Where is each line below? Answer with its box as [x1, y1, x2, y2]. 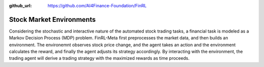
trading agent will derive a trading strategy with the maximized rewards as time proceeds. [9, 55, 190, 61]
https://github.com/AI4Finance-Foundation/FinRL [47, 3, 147, 8]
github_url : [9, 3, 32, 8]
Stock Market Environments [9, 15, 96, 24]
